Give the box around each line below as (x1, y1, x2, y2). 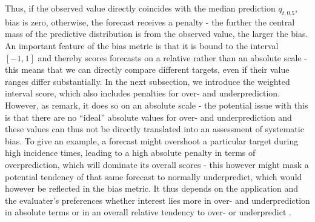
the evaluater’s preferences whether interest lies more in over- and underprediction (5, 193, 310, 206)
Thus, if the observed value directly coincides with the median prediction (5, 2, 276, 14)
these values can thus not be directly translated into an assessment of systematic (5, 123, 304, 135)
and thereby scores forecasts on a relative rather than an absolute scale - (38, 51, 307, 64)
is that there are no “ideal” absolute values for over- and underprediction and (5, 110, 292, 123)
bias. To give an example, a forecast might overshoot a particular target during (5, 134, 299, 147)
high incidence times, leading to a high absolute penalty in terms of (5, 146, 256, 159)
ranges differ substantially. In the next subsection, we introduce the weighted (5, 75, 290, 87)
